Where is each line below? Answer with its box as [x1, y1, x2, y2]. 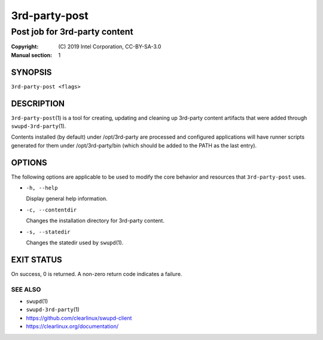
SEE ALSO [11, 285, 41, 293]
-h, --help [26, 185, 58, 191]
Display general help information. [26, 195, 108, 203]
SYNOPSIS [11, 67, 52, 77]
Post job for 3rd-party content [11, 26, 134, 37]
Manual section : [11, 51, 53, 59]
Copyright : [11, 43, 39, 50]
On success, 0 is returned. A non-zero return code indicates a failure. [11, 270, 182, 277]
